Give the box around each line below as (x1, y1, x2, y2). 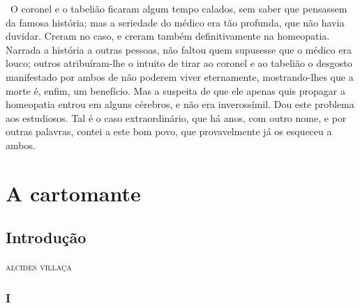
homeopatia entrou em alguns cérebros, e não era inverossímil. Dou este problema (6, 97, 354, 111)
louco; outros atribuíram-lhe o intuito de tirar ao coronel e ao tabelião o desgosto (6, 56, 352, 70)
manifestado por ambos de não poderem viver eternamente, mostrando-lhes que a (6, 69, 354, 84)
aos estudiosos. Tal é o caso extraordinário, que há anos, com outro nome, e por (6, 110, 347, 125)
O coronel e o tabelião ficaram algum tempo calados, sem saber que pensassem (10, 1, 347, 15)
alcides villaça (6, 259, 72, 274)
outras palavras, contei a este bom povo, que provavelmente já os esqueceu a (6, 124, 332, 139)
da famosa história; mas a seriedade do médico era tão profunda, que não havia (6, 15, 345, 29)
